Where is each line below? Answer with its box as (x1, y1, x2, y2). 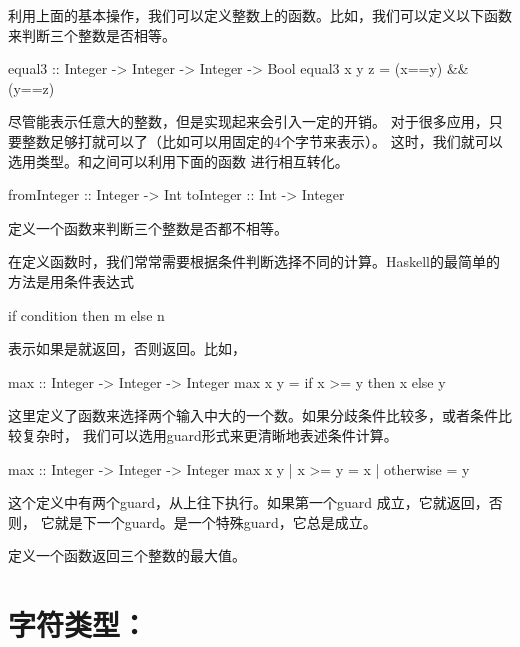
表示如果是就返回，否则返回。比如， (8, 338, 246, 359)
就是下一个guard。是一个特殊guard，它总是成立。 (54, 511, 377, 532)
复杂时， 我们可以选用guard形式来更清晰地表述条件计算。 (21, 424, 398, 445)
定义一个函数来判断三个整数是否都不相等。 (8, 217, 288, 238)
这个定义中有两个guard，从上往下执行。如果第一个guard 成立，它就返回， (8, 492, 489, 513)
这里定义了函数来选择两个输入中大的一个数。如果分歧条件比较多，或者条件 (8, 405, 498, 426)
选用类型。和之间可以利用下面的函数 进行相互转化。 (8, 150, 349, 171)
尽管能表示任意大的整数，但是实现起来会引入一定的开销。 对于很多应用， (8, 111, 489, 132)
